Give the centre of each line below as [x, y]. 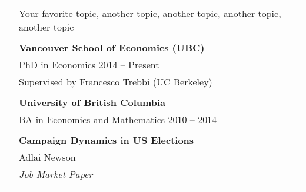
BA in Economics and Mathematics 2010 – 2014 [118, 119]
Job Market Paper [56, 174]
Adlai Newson [47, 157]
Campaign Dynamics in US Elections [107, 140]
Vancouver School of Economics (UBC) [112, 47]
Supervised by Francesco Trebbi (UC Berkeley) [116, 82]
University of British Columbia [92, 102]
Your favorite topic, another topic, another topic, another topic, [150, 13]
